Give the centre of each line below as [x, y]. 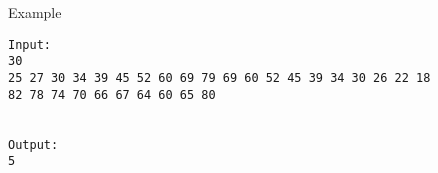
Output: [33, 144]
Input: [29, 44]
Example [35, 12]
